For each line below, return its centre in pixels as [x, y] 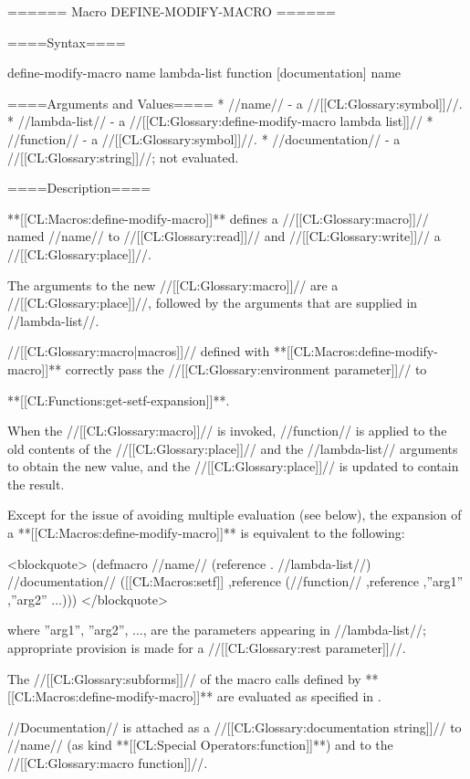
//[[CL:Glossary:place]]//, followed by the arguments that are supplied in [213, 303]
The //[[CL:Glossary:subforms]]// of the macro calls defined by [184, 678]
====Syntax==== [67, 42]
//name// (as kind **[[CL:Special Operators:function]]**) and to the [200, 745]
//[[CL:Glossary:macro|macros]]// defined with [139, 351]
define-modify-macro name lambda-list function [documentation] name [204, 73]
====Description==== [79, 188]
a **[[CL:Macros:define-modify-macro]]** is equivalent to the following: [206, 533]
